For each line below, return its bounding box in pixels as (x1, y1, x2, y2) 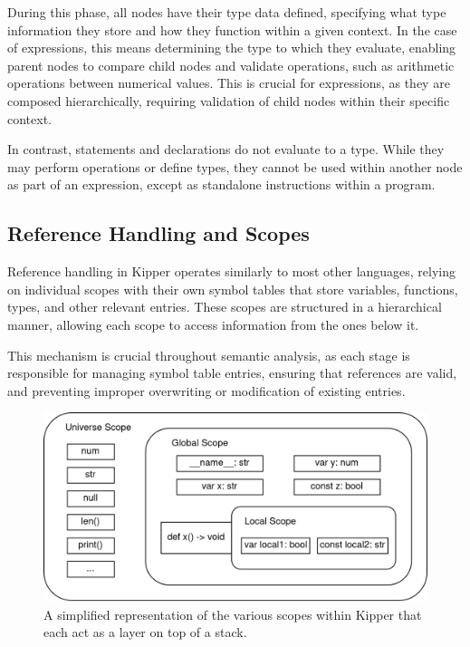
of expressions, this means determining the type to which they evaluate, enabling (7, 38, 456, 57)
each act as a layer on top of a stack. (43, 623, 247, 642)
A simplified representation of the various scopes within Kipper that (43, 604, 422, 623)
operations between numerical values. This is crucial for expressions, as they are (7, 73, 450, 92)
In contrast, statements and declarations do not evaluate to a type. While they (7, 140, 445, 159)
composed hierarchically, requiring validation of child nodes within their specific (7, 91, 450, 110)
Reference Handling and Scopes (7, 219, 310, 247)
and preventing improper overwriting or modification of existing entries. (7, 381, 406, 400)
